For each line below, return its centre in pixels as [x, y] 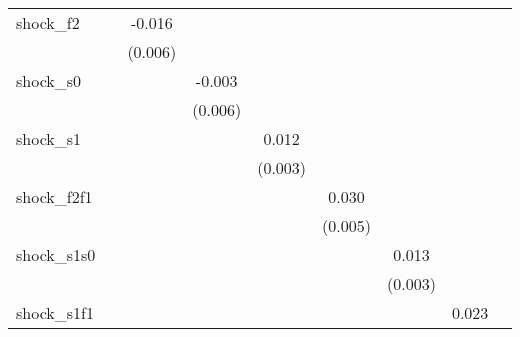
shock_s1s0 [56, 254]
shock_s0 [49, 80]
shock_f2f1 [54, 196]
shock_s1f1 [55, 312]
